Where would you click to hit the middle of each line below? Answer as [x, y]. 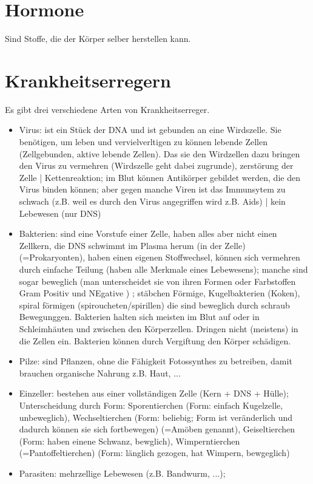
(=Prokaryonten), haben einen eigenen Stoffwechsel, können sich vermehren [160, 257]
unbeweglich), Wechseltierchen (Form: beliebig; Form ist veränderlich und [156, 417]
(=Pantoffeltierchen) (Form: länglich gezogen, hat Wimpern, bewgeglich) [154, 453]
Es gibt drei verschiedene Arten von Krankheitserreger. [107, 109]
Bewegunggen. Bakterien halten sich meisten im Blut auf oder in [139, 317]
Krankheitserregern [88, 80]
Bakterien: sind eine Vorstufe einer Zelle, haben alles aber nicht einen [148, 233]
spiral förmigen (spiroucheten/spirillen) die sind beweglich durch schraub [154, 305]
